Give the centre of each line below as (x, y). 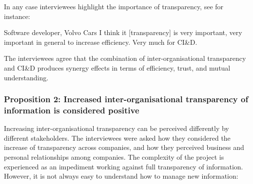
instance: (17, 16)
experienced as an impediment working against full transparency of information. (124, 166)
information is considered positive (72, 110)
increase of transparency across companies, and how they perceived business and (124, 147)
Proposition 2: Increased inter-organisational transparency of (126, 99)
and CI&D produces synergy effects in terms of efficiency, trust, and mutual (117, 67)
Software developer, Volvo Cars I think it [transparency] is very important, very (123, 32)
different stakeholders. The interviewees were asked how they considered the (117, 138)
